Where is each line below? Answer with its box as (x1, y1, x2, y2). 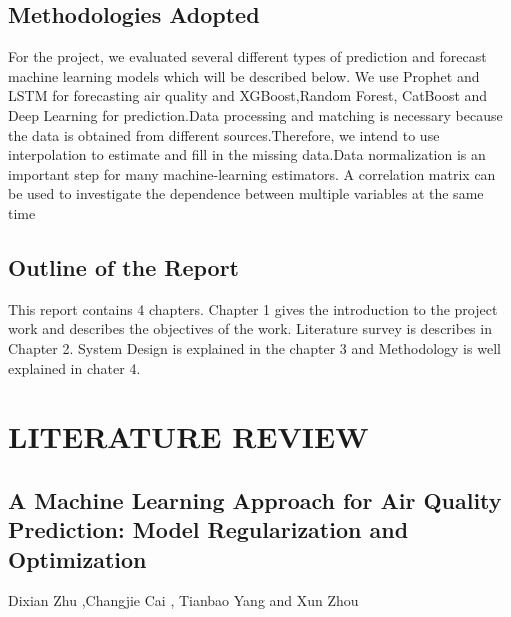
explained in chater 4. (8, 357, 141, 378)
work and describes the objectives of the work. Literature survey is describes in (8, 318, 492, 339)
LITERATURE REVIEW (8, 416, 369, 457)
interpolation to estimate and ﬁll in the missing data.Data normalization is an (8, 144, 486, 165)
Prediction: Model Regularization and (8, 514, 409, 545)
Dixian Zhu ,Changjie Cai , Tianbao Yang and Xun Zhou (8, 590, 359, 611)
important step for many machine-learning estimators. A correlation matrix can (8, 163, 496, 184)
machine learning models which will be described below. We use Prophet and (8, 65, 480, 86)
